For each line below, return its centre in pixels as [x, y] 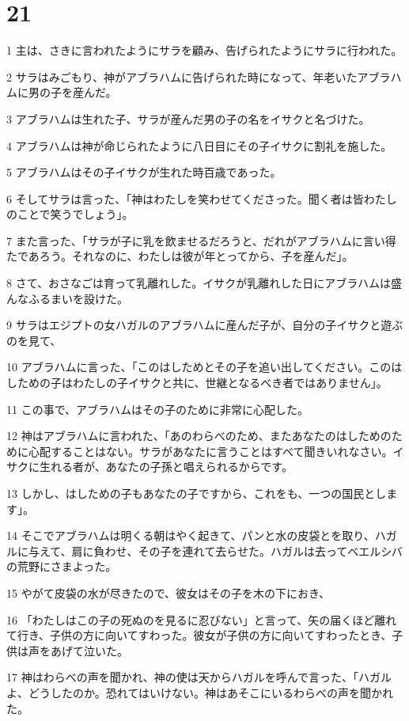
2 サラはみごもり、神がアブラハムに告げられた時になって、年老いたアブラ [199, 76]
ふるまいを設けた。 [78, 298]
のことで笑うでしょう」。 [70, 214]
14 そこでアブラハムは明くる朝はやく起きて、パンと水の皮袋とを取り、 [191, 535]
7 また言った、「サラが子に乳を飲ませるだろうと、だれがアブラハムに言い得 [201, 240]
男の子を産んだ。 [72, 92]
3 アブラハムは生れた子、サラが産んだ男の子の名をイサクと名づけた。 [188, 118]
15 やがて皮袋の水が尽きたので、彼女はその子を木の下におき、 [169, 592]
